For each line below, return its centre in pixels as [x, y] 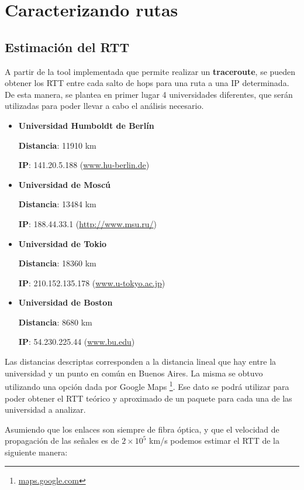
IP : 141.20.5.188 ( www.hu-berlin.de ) [84, 165]
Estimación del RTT [67, 47]
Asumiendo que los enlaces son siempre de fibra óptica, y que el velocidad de [142, 429]
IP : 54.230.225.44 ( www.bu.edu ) [77, 342]
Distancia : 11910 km [57, 145]
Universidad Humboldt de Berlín [86, 125]
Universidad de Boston [65, 302]
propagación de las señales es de [62, 441]
